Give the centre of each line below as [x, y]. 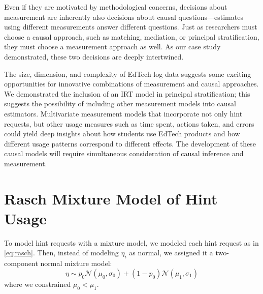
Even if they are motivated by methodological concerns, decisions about [116, 7]
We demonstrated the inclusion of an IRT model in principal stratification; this [127, 93]
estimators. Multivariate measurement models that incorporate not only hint [123, 113]
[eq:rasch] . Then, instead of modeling [61, 253]
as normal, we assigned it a [171, 253]
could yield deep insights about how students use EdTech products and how [122, 134]
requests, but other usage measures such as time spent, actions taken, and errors [129, 123]
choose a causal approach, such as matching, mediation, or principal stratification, [132, 36]
